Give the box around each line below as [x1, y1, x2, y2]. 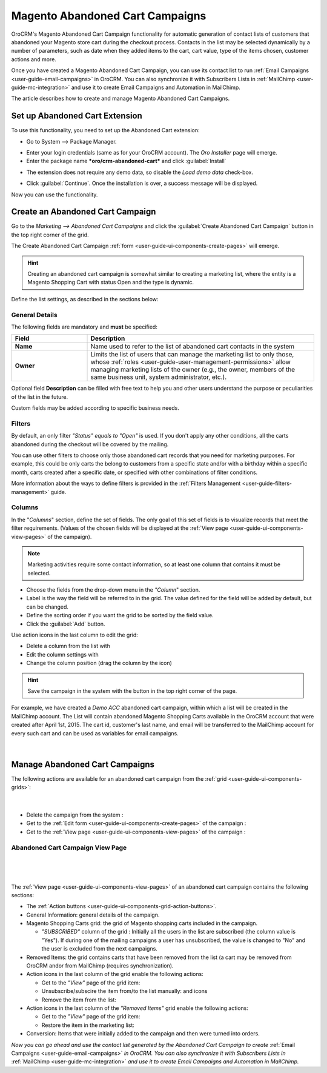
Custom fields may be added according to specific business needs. [11, 404, 180, 412]
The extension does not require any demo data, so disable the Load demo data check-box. [26, 169, 254, 176]
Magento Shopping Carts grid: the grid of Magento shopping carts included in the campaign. [26, 920, 258, 927]
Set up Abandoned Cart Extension [11, 111, 142, 121]
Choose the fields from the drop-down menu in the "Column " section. [26, 586, 200, 593]
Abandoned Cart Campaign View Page [11, 843, 127, 852]
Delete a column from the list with [26, 643, 110, 650]
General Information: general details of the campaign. [26, 911, 160, 918]
